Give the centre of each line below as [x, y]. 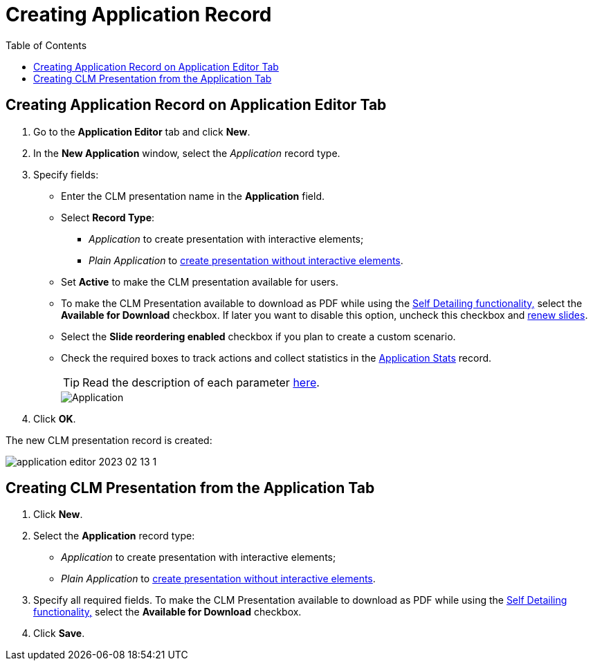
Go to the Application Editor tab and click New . [142, 131]
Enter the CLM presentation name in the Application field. [193, 196]
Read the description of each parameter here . [201, 382]
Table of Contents [46, 45]
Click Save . [59, 633]
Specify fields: [66, 174]
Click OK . [55, 418]
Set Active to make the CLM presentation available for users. [200, 281]
